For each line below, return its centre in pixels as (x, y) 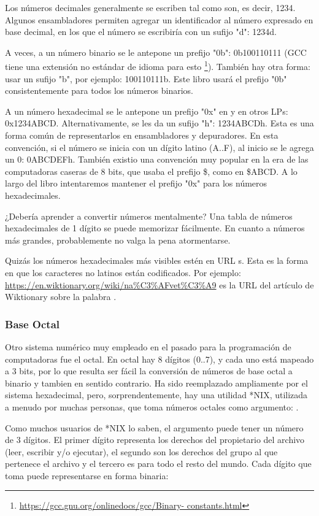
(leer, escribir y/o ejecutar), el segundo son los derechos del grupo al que (141, 451)
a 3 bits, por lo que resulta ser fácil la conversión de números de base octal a (149, 371)
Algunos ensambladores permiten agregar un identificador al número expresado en (159, 19)
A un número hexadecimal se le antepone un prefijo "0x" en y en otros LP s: (147, 111)
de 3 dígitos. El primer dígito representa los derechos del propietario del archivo (155, 440)
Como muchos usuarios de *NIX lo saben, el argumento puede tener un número (154, 427)
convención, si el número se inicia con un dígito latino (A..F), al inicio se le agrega (159, 147)
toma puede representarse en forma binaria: (87, 475)
